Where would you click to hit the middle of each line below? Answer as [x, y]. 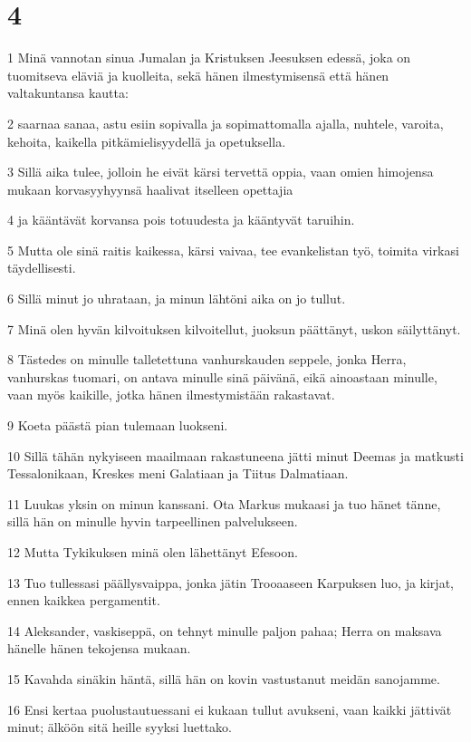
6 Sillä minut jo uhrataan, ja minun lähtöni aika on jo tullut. [177, 299]
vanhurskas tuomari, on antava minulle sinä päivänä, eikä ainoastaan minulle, [222, 376]
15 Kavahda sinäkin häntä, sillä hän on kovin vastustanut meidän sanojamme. [224, 678]
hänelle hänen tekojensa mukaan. [99, 648]
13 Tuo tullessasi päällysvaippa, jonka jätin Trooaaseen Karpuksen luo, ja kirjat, [231, 582]
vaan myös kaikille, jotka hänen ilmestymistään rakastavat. [171, 395]
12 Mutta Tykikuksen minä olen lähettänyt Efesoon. [153, 552]
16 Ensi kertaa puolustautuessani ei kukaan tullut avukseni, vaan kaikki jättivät [230, 709]
